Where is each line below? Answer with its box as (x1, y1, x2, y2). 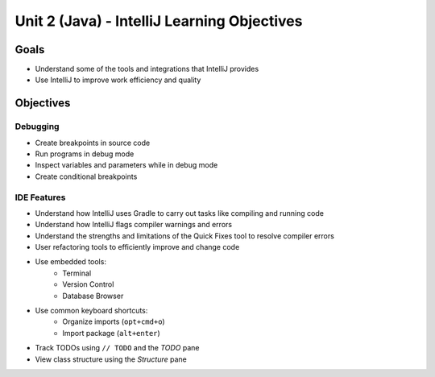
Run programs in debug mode (35, 149, 135, 159)
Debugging (14, 121, 60, 132)
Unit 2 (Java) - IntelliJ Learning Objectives (14, 12, 303, 30)
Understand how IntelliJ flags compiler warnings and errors (35, 220, 233, 230)
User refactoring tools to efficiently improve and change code (35, 242, 240, 252)
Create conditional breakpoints (35, 172, 138, 181)
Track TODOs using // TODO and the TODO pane (35, 343, 200, 353)
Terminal (62, 268, 92, 278)
